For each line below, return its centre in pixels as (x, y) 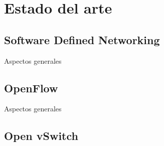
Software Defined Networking (82, 39)
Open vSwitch (41, 136)
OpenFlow (31, 88)
